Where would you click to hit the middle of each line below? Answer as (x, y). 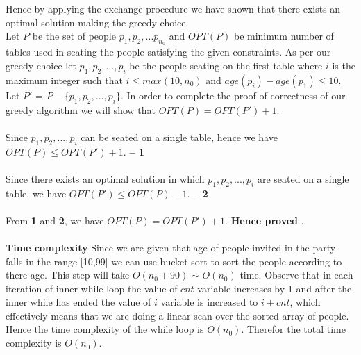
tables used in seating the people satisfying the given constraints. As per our (168, 52)
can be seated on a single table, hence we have (179, 137)
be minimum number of (284, 36)
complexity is (34, 343)
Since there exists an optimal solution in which (105, 178)
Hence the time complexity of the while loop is (105, 329)
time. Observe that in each (296, 275)
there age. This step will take (68, 275)
